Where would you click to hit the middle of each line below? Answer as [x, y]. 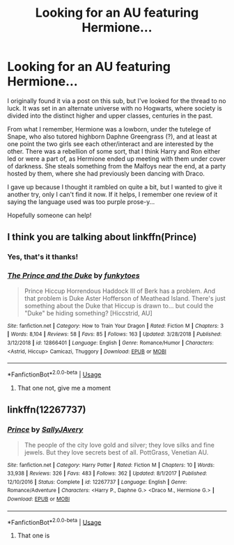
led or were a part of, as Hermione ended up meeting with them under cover [117, 159]
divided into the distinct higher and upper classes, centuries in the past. [110, 116]
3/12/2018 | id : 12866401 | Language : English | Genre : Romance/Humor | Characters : [111, 342]
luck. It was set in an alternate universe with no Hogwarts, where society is [115, 108]
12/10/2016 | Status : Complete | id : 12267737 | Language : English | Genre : [97, 482]
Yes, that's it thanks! [43, 257]
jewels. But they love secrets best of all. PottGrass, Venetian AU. [116, 452]
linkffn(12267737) [47, 410]
